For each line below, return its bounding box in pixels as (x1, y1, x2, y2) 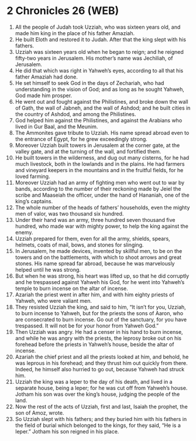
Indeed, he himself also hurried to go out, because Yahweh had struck (15, 365, 185, 372)
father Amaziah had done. (15, 73, 78, 80)
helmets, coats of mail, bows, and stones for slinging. (15, 241, 144, 248)
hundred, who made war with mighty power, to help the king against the (15, 223, 189, 230)
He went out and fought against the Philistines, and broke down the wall (15, 98, 189, 105)
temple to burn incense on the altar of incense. (15, 285, 128, 292)
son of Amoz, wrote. (15, 409, 64, 416)
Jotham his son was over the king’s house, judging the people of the (15, 391, 180, 398)
